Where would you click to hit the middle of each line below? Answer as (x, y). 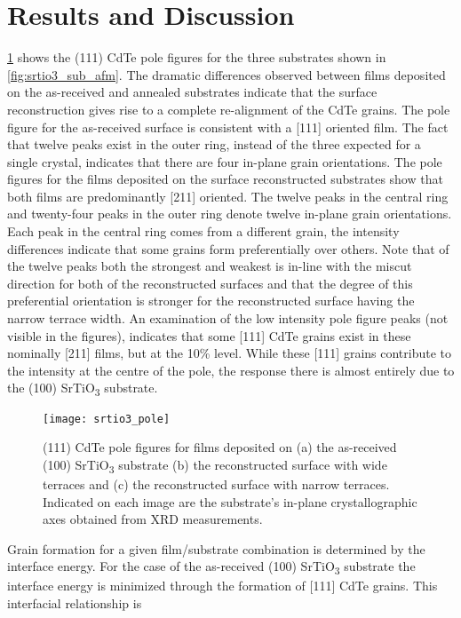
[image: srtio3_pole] (107, 419)
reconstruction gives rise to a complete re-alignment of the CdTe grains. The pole (229, 109)
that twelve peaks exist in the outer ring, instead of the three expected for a (214, 144)
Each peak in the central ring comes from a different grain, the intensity (203, 231)
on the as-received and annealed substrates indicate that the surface (192, 92)
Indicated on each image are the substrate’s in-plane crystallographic (230, 501)
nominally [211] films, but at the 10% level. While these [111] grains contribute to (230, 353)
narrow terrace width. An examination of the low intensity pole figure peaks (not (228, 318)
